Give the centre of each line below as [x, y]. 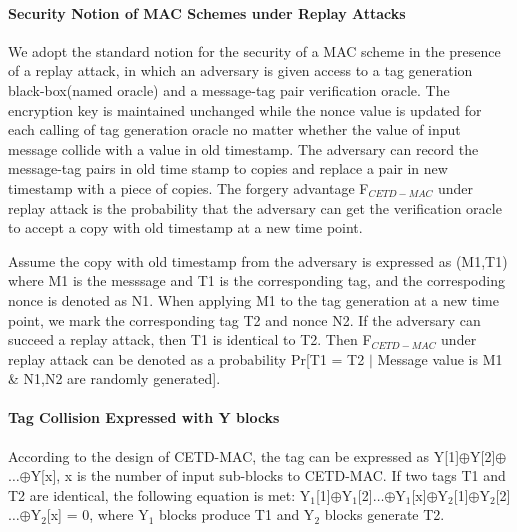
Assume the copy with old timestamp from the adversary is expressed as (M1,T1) [258, 260]
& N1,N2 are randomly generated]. [114, 378]
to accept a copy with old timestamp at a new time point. [185, 227]
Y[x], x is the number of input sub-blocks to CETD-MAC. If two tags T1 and [268, 475]
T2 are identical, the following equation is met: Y [159, 494]
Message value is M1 [440, 358]
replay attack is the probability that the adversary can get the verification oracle [255, 207]
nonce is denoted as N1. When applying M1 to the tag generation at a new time [253, 299]
